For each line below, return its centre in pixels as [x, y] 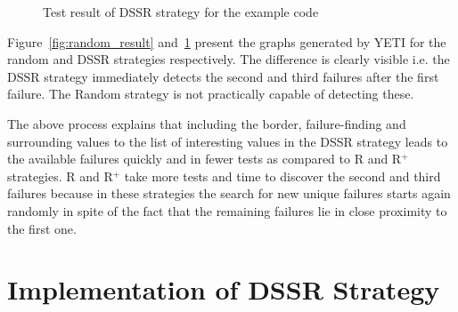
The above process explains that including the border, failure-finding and [207, 123]
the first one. [42, 228]
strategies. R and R [60, 176]
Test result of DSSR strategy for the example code [181, 12]
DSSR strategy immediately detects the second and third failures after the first [223, 76]
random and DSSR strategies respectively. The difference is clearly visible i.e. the [229, 59]
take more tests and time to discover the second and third [282, 176]
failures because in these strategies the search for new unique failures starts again [229, 193]
